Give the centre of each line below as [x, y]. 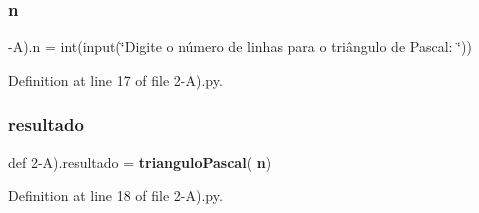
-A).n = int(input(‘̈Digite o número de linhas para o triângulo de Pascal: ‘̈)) [240, 46]
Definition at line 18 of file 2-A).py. [115, 195]
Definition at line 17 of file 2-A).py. [115, 79]
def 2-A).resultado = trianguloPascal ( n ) [140, 161]
